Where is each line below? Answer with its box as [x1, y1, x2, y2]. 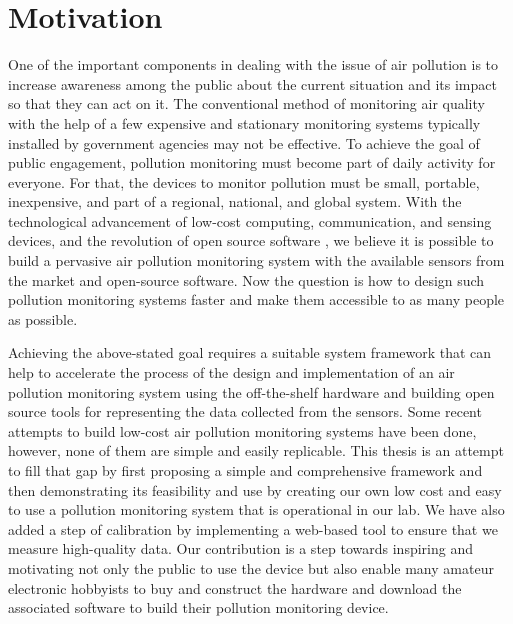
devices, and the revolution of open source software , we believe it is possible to [8, 230, 494, 251]
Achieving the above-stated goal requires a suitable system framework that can [8, 342, 492, 363]
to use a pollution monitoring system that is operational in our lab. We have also [8, 499, 505, 520]
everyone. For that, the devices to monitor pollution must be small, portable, [8, 171, 480, 192]
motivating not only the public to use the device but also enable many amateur [8, 557, 494, 578]
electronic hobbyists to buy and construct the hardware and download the [8, 577, 462, 598]
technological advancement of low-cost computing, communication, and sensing [8, 210, 492, 231]
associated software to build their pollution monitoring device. [8, 597, 389, 618]
